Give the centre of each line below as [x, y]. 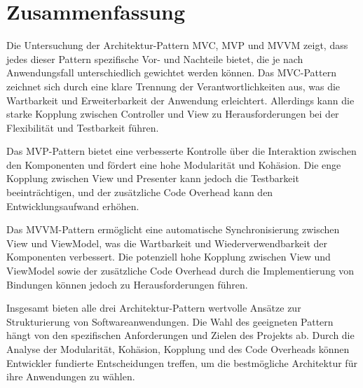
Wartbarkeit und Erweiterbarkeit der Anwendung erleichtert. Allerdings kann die [180, 100]
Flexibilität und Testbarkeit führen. [83, 127]
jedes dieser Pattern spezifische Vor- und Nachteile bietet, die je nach [155, 58]
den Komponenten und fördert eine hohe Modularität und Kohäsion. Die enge [174, 164]
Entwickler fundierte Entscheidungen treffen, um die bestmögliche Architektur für [182, 362]
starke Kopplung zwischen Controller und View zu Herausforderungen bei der [173, 114]
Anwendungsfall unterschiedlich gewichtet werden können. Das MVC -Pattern [171, 72]
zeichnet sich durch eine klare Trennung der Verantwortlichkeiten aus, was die [173, 86]
